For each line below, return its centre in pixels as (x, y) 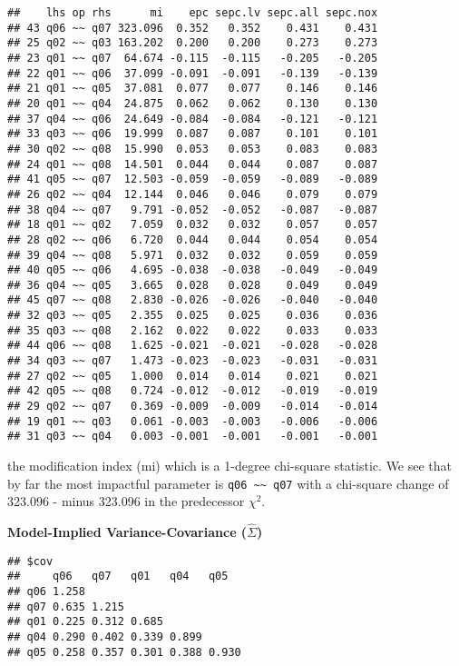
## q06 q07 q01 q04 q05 (118, 577)
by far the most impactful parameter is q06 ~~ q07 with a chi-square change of (228, 483)
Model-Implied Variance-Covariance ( (127, 532)
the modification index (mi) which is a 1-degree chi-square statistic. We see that (230, 466)
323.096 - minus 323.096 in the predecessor (126, 501)
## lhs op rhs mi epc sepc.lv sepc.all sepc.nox (193, 13)
